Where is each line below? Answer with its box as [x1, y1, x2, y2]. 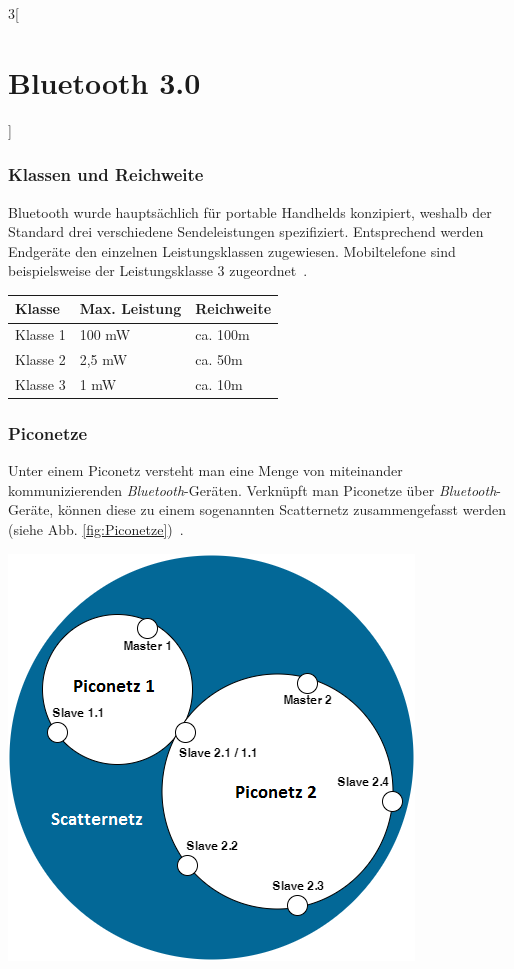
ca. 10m [195, 373, 243, 394]
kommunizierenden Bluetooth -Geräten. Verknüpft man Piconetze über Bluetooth [8, 479, 497, 500]
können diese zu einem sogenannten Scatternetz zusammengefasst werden [57, 499, 506, 520]
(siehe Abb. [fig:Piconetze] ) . [8, 519, 184, 540]
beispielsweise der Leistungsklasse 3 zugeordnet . [8, 260, 308, 281]
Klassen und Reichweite [8, 162, 204, 187]
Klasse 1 [15, 324, 66, 345]
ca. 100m [195, 324, 250, 345]
